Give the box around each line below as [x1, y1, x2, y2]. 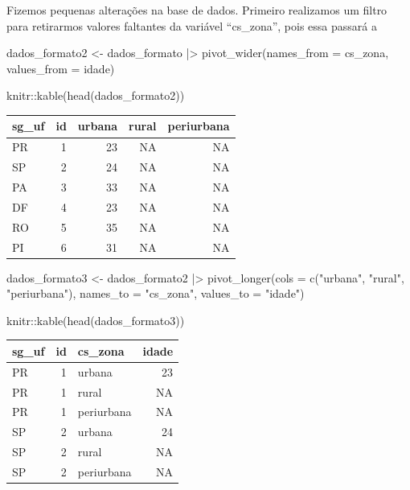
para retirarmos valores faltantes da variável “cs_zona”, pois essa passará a [6, 17, 377, 34]
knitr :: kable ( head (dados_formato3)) [6, 311, 185, 328]
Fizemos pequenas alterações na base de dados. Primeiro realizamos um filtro [6, 2, 387, 18]
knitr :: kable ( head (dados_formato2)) [6, 87, 185, 104]
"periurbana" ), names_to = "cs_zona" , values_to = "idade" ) [6, 285, 305, 302]
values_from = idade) [6, 60, 115, 76]
